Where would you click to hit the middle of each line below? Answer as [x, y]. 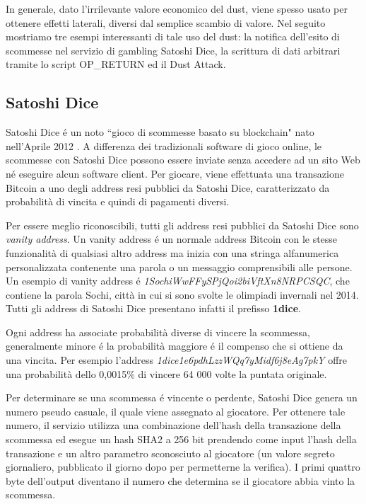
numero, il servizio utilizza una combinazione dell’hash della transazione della [173, 425]
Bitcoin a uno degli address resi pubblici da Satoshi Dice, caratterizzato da [168, 187]
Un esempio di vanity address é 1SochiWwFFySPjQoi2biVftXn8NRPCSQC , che [178, 281]
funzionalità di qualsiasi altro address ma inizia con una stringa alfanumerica [172, 252]
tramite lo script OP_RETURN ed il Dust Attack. [116, 64]
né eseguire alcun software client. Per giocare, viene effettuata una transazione [175, 173]
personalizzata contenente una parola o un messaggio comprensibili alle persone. [179, 267]
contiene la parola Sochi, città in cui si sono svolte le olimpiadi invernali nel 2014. [182, 294]
